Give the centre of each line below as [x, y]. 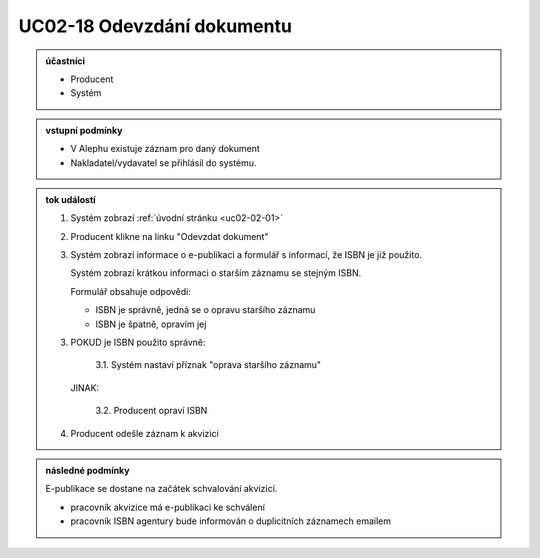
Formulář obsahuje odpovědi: [131, 291]
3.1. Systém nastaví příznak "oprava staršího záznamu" [208, 365]
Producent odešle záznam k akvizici [144, 433]
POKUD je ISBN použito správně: [138, 342]
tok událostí [70, 199]
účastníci [65, 61]
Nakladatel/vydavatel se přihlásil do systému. [163, 162]
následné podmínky [87, 470]
